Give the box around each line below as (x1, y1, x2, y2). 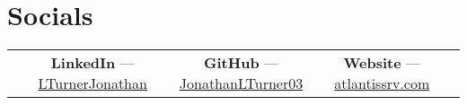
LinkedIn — (50, 52, 135, 74)
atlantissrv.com (334, 73, 430, 94)
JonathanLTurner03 (179, 73, 304, 94)
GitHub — (204, 52, 278, 74)
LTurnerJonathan (38, 73, 147, 94)
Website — (343, 52, 421, 74)
